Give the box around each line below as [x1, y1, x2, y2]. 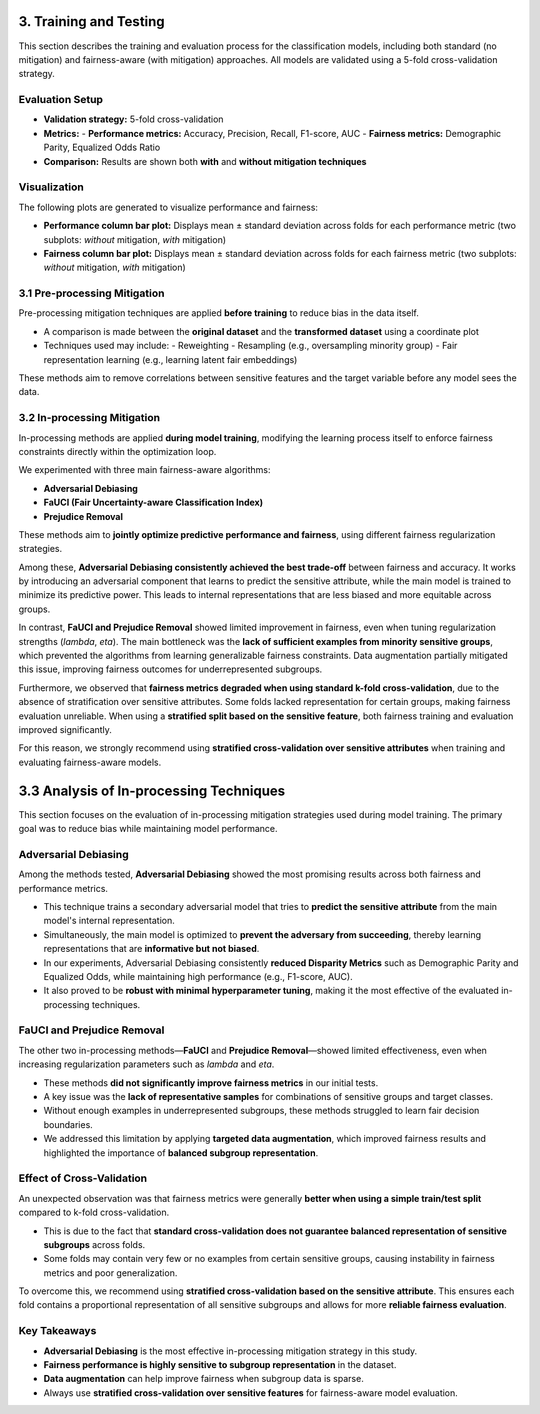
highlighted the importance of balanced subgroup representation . [43, 1146, 319, 1159]
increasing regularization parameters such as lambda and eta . [18, 1058, 275, 1070]
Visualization [18, 180, 84, 194]
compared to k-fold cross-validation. [18, 1206, 170, 1219]
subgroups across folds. [43, 1238, 146, 1250]
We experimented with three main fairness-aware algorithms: [18, 464, 271, 476]
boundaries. [43, 1118, 94, 1130]
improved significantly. [18, 723, 112, 735]
